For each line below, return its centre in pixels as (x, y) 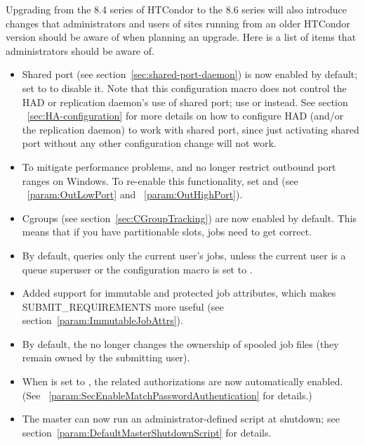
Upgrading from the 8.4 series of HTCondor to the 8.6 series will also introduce (176, 9)
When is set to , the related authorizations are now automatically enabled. (182, 381)
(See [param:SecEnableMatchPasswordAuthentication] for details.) (167, 395)
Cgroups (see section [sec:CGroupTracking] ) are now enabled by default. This (190, 218)
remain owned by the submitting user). (106, 357)
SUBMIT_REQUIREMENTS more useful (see (123, 306)
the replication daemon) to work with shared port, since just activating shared (191, 129)
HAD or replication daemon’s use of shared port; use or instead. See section (185, 102)
